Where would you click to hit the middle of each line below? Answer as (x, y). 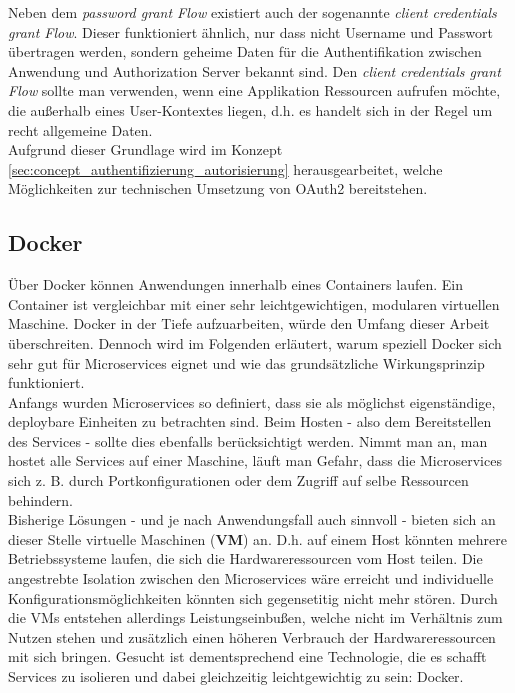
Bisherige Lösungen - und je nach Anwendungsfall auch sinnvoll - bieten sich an (252, 519)
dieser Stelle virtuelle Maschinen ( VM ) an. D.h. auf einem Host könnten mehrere (257, 538)
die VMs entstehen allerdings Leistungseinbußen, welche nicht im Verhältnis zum (255, 617)
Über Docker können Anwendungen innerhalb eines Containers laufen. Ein (235, 284)
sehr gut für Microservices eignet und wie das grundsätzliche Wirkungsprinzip (246, 362)
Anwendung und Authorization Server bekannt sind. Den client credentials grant (254, 70)
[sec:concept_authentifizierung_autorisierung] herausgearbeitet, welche (225, 168)
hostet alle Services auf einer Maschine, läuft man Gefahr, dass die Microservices (255, 460)
